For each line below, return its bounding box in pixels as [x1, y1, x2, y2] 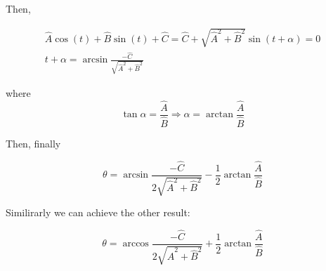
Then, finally [6, 135, 61, 150]
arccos [122, 239, 149, 249]
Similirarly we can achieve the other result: [6, 205, 190, 220]
